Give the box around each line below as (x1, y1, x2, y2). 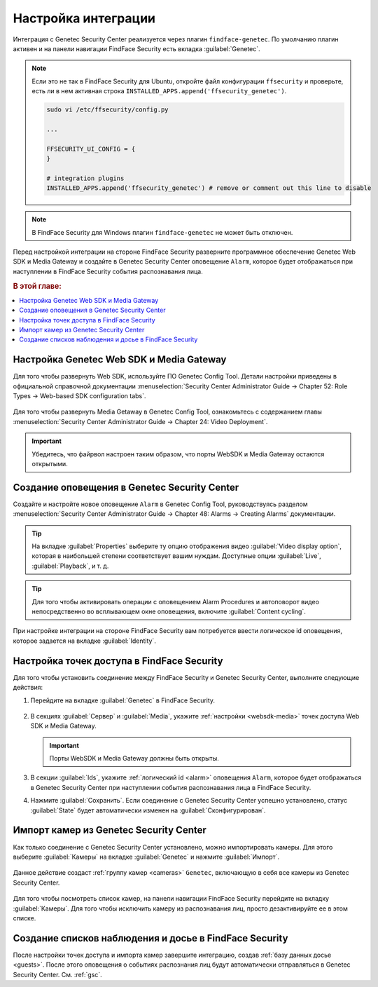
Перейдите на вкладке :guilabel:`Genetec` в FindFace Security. (30, 696, 216, 704)
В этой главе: (13, 281, 62, 291)
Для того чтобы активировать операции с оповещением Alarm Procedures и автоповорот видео (31, 597, 320, 606)
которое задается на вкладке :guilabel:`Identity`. (13, 637, 157, 645)
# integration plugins (46, 174, 125, 182)
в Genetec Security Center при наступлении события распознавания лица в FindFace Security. (30, 783, 311, 791)
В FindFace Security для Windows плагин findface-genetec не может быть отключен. (31, 228, 293, 236)
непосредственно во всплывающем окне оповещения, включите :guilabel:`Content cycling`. (31, 607, 306, 616)
